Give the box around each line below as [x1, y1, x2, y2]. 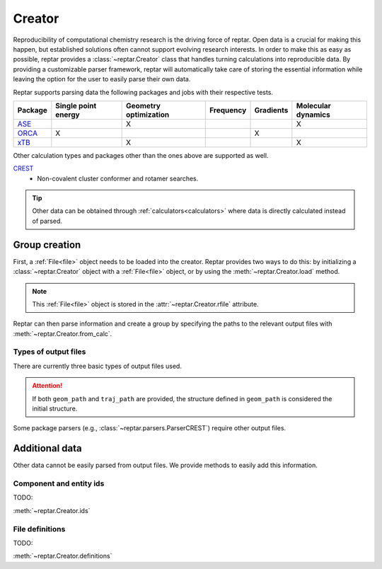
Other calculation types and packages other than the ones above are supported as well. [13, 151, 269, 159]
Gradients [254, 105, 289, 115]
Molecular [296, 100, 332, 110]
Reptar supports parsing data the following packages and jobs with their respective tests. [13, 88, 274, 96]
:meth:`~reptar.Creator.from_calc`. [13, 329, 112, 338]
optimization [126, 110, 170, 120]
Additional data [13, 442, 82, 454]
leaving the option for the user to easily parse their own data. [13, 75, 191, 84]
